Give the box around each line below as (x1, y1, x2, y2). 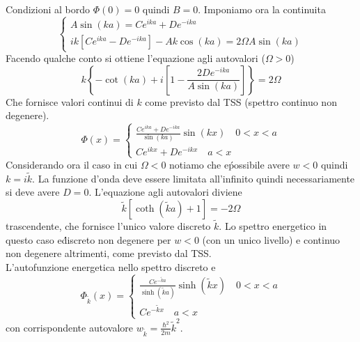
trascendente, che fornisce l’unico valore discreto (6, 219, 211, 233)
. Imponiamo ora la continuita (198, 2, 326, 16)
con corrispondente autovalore (6, 320, 133, 334)
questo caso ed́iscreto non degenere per (6, 232, 171, 247)
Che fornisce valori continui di (6, 94, 134, 109)
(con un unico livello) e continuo (202, 232, 341, 247)
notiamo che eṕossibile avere (169, 157, 290, 171)
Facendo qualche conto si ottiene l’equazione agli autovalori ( (6, 51, 265, 65)
